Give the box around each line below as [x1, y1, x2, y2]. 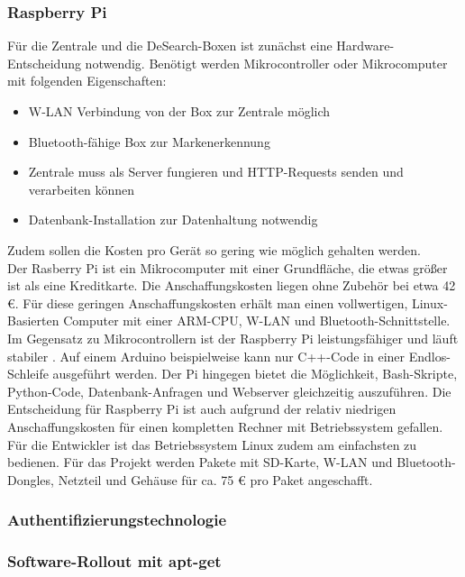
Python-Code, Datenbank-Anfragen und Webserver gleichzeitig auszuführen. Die [7, 381, 451, 400]
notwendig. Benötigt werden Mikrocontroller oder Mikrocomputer [85, 53, 448, 72]
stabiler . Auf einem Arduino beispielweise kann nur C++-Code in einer [7, 346, 406, 365]
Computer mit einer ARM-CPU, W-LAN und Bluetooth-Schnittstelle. [63, 311, 451, 330]
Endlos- [408, 346, 451, 365]
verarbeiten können [28, 179, 134, 198]
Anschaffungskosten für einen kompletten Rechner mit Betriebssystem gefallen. [7, 417, 443, 435]
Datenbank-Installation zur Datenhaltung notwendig [28, 210, 318, 229]
